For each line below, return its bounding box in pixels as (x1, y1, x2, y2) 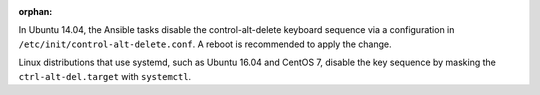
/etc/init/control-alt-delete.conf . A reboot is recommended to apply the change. (18, 38, 392, 50)
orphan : (18, 6, 53, 17)
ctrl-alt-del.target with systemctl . (18, 70, 192, 82)
